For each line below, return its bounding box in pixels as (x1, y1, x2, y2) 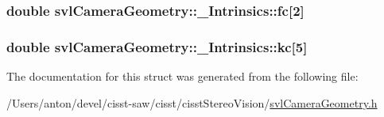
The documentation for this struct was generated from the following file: (6, 68, 359, 85)
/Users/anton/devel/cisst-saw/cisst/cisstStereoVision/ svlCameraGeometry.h (6, 94, 378, 111)
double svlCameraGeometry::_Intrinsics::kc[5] (6, 36, 308, 56)
